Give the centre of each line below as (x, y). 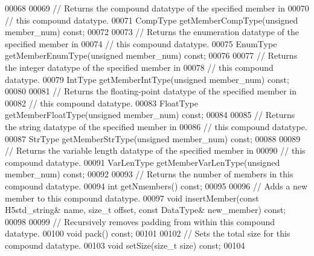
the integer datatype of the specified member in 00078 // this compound (139, 67)
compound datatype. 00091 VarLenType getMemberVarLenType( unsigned (143, 162)
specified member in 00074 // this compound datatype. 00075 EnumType (141, 43)
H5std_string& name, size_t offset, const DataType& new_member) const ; (146, 210)
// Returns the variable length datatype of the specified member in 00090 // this (155, 150)
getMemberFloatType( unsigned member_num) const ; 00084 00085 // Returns (150, 115)
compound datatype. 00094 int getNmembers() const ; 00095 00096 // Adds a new (156, 185)
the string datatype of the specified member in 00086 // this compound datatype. (156, 126)
